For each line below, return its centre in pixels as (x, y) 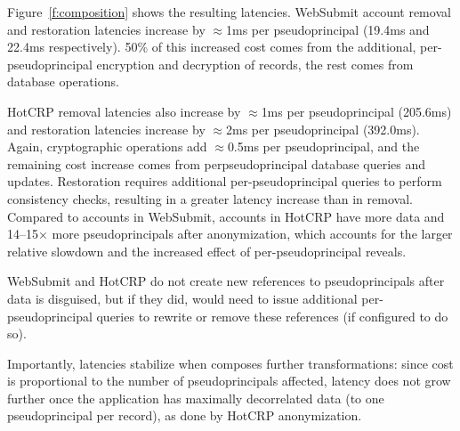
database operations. (63, 81)
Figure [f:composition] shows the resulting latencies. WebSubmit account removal (229, 12)
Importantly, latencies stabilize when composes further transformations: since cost (230, 363)
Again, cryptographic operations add (107, 146)
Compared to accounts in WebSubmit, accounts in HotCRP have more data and (226, 216)
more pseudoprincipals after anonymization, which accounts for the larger (252, 234)
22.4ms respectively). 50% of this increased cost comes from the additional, (212, 47)
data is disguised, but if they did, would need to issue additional (182, 298)
